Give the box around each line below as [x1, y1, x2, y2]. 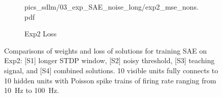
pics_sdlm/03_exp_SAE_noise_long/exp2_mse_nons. [24, 2, 199, 12]
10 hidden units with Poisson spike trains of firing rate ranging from [4, 75, 216, 85]
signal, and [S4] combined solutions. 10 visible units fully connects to [4, 65, 218, 75]
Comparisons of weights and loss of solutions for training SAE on [4, 45, 207, 56]
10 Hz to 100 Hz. [4, 85, 59, 95]
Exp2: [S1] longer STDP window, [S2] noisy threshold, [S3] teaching [4, 55, 215, 66]
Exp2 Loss [24, 28, 57, 39]
